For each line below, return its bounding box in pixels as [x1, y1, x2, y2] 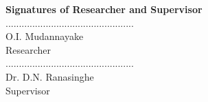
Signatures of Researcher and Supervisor [5, 2, 203, 16]
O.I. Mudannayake [5, 29, 84, 43]
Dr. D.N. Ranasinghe [5, 69, 94, 83]
